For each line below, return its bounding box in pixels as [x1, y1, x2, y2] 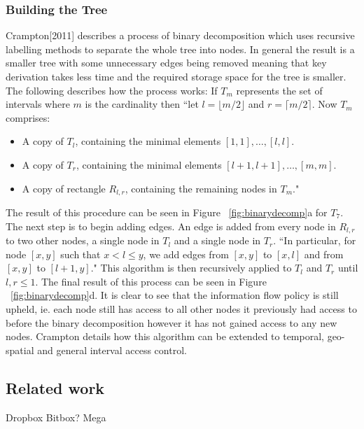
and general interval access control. [37, 342, 187, 357]
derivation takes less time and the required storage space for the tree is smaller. [6, 69, 346, 83]
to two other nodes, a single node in [6, 233, 160, 248]
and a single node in [174, 233, 261, 248]
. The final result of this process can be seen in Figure [35, 274, 267, 288]
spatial [6, 342, 34, 357]
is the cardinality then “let [85, 97, 199, 111]
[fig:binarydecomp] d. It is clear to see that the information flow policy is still [10, 288, 339, 302]
